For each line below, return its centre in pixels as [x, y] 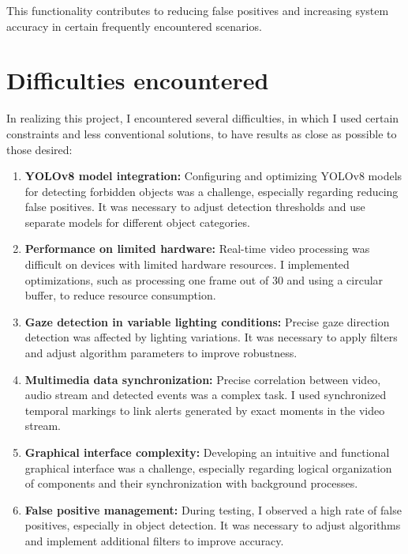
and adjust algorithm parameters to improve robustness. [161, 353]
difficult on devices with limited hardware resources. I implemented [187, 264]
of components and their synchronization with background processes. [191, 483]
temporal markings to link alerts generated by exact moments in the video [205, 410]
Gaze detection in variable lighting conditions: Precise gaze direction [207, 321]
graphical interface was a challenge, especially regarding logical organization [208, 467]
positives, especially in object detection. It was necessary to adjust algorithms [213, 525]
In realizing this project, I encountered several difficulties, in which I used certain [203, 118]
